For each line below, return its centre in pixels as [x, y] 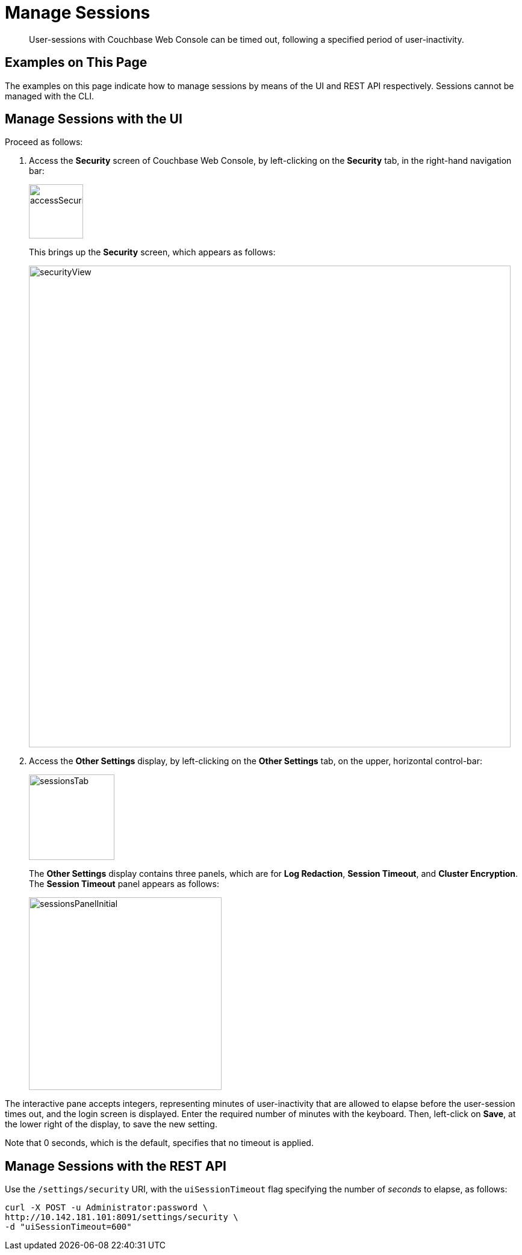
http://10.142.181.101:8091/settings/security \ [122, 1217]
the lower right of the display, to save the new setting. [111, 1124]
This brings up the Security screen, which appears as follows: [152, 252]
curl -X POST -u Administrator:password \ [107, 1208]
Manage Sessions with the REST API [116, 1166]
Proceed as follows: [44, 142]
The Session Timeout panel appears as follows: [124, 884]
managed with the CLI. [50, 96]
